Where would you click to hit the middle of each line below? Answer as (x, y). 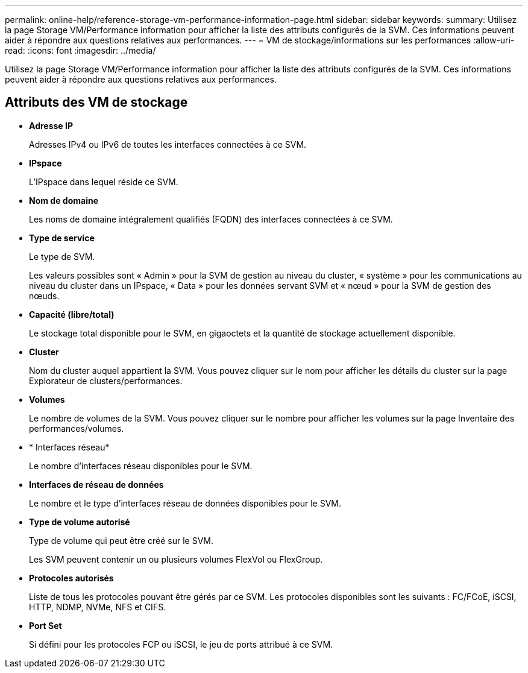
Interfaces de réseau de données (96, 484)
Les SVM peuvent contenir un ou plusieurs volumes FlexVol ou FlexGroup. (176, 559)
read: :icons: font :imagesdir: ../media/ (80, 50)
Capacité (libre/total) (72, 314)
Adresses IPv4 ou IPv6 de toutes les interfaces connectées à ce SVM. (168, 144)
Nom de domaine (64, 200)
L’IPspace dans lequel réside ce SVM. (104, 182)
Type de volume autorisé (80, 522)
